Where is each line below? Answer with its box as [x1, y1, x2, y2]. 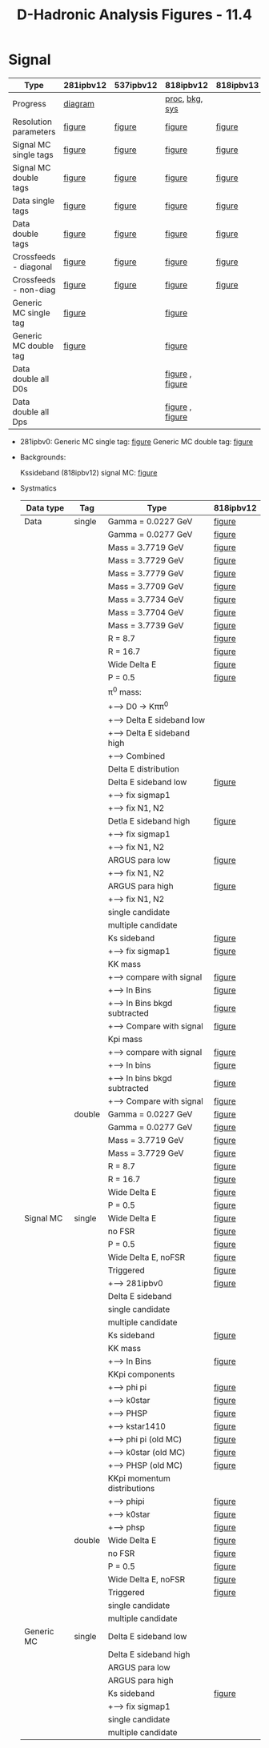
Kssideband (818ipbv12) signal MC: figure [19, 467, 158, 477]
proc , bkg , [165, 93, 203, 104]
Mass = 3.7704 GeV [107, 607, 184, 618]
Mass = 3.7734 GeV [107, 594, 184, 605]
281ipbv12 [63, 79, 106, 90]
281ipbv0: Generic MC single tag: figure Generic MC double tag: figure [19, 436, 254, 446]
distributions [107, 1482, 155, 1493]
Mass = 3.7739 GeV [107, 619, 184, 631]
